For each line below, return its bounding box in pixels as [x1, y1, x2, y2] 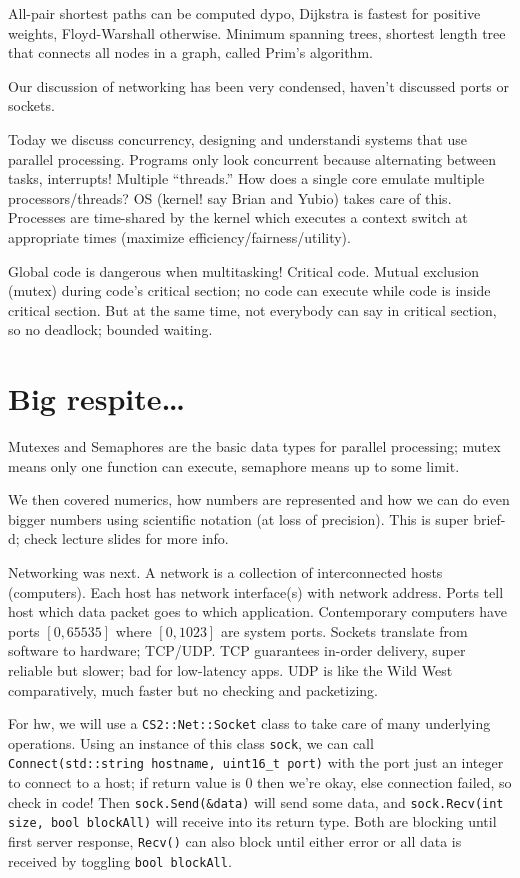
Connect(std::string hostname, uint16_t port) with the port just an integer [8, 752, 504, 773]
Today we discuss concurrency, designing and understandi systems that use [8, 128, 467, 149]
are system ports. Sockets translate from [220, 620, 468, 641]
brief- [473, 508, 506, 529]
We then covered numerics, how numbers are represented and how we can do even [8, 489, 510, 510]
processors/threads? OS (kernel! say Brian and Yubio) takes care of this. [8, 187, 452, 208]
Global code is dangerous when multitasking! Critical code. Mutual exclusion [8, 260, 480, 281]
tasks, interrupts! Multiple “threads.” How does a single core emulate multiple [8, 168, 485, 189]
